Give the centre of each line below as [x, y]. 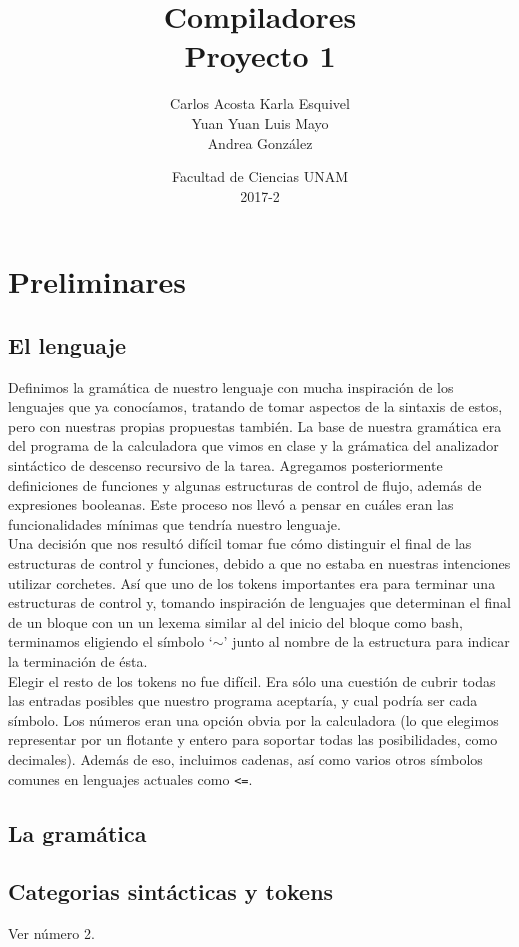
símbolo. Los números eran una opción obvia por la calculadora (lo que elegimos [253, 719]
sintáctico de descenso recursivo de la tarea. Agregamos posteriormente [225, 465]
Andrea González [260, 142]
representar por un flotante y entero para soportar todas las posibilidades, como [253, 739]
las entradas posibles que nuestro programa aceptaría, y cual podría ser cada [243, 700]
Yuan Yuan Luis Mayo [260, 122]
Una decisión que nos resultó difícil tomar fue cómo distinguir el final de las [240, 543]
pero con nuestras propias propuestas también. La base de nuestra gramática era [255, 425]
